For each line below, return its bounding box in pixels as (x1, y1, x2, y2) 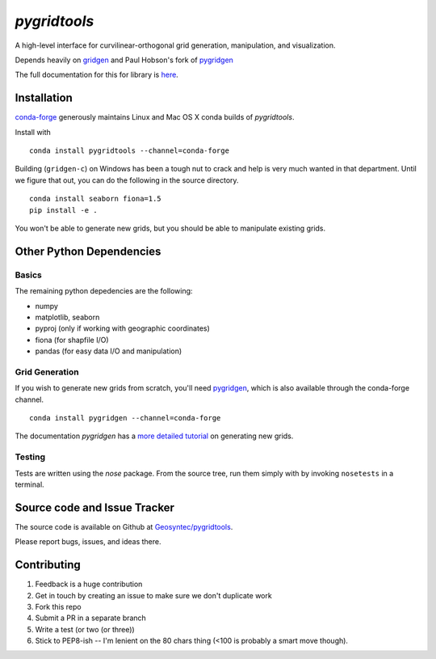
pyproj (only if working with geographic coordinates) (35, 323, 210, 333)
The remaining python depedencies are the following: (15, 286, 193, 296)
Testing (15, 451, 46, 463)
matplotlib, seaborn (35, 312, 100, 322)
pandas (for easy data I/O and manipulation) (35, 346, 182, 356)
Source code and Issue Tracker (15, 501, 175, 514)
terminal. (15, 479, 44, 489)
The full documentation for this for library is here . (15, 70, 179, 80)
